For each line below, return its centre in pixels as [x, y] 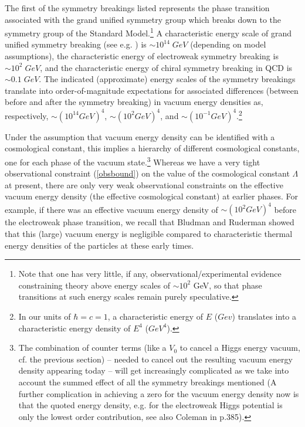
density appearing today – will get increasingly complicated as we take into [154, 370]
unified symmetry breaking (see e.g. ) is [76, 44]
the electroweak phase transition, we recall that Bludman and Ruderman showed [150, 222]
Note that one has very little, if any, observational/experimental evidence [150, 274]
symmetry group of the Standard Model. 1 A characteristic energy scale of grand [148, 32]
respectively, [27, 115]
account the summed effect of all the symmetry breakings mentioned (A [148, 382]
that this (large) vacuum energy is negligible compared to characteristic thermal [149, 233]
